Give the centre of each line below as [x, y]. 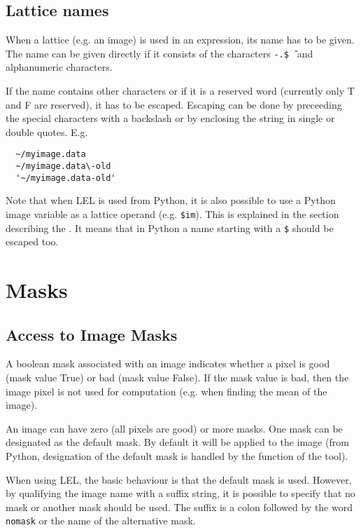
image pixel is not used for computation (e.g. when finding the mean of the [167, 391]
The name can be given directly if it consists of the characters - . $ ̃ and [160, 53]
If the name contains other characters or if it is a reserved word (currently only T [180, 91]
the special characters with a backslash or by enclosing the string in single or [170, 118]
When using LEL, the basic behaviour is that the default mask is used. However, [179, 479]
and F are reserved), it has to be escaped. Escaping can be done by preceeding [174, 104]
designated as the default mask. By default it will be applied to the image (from [177, 442]
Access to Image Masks [92, 334]
